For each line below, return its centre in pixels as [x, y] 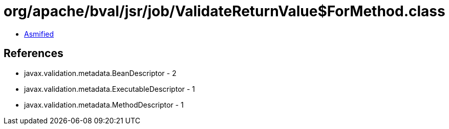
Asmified [39, 34]
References [34, 54]
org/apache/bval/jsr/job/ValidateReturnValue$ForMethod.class [224, 11]
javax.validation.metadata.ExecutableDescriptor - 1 [110, 89]
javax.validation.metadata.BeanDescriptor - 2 [100, 73]
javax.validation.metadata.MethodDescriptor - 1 [104, 105]
